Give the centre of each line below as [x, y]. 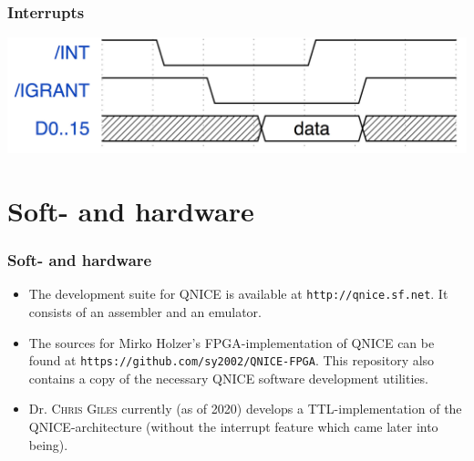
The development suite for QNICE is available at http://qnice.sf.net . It [238, 294]
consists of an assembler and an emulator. [145, 312]
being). [48, 444]
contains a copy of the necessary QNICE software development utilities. [228, 378]
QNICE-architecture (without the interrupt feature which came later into [233, 427]
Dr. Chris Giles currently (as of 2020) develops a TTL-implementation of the [245, 409]
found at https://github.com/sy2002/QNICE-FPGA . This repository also [232, 360]
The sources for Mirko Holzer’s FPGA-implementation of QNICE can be [232, 342]
